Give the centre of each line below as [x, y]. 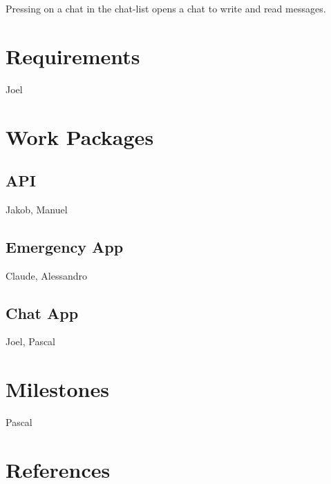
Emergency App [65, 246]
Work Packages [80, 136]
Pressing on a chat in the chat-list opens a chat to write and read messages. [166, 8]
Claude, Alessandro [47, 275]
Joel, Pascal [31, 341]
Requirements [73, 56]
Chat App [42, 312]
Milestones [57, 389]
